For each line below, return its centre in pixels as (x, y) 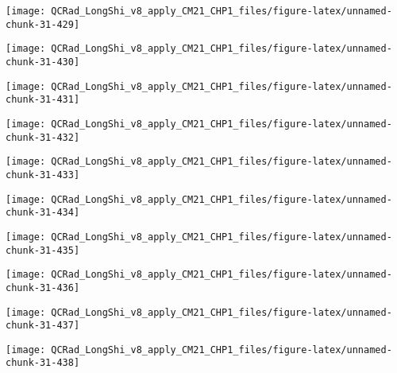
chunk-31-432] (43, 137)
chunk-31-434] (43, 213)
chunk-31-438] (43, 363)
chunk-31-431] (43, 100)
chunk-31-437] (43, 326)
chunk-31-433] (43, 175)
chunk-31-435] (43, 250)
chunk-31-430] (43, 62)
